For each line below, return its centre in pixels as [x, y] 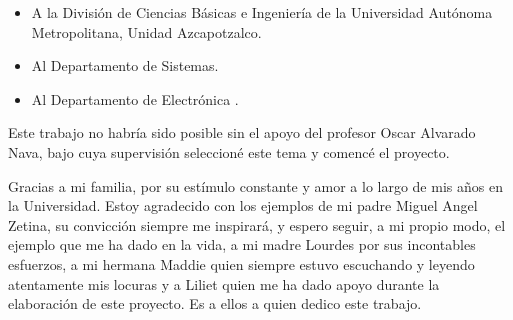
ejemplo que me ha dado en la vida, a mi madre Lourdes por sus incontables [242, 244]
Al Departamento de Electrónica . [135, 98]
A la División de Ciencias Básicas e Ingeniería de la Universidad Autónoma [262, 12]
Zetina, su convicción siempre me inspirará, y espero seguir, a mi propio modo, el [257, 224]
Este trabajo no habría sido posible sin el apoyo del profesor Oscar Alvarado [242, 132]
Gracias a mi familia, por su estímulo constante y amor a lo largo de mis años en [255, 185]
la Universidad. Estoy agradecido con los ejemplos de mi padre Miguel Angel [243, 205]
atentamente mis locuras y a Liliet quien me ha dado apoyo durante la [224, 283]
